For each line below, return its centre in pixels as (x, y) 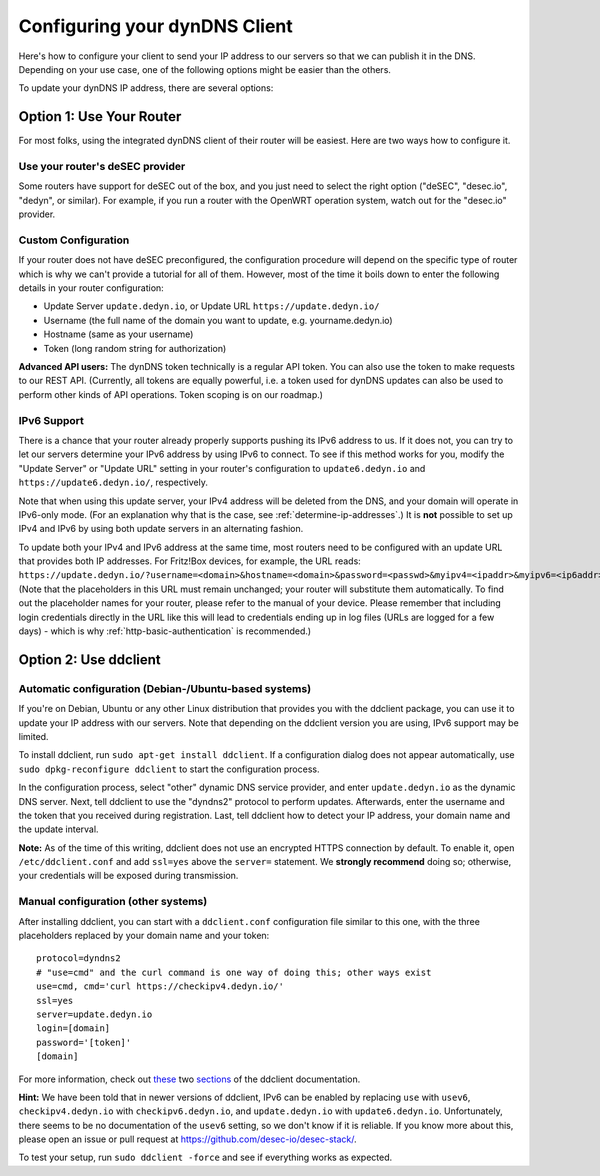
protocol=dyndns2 (78, 958)
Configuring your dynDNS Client (156, 26)
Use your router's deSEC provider (102, 166)
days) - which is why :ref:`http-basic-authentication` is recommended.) (165, 631)
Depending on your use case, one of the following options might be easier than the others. (205, 69)
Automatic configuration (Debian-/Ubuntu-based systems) (165, 688)
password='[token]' (84, 1042)
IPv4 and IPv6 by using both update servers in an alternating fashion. (161, 529)
